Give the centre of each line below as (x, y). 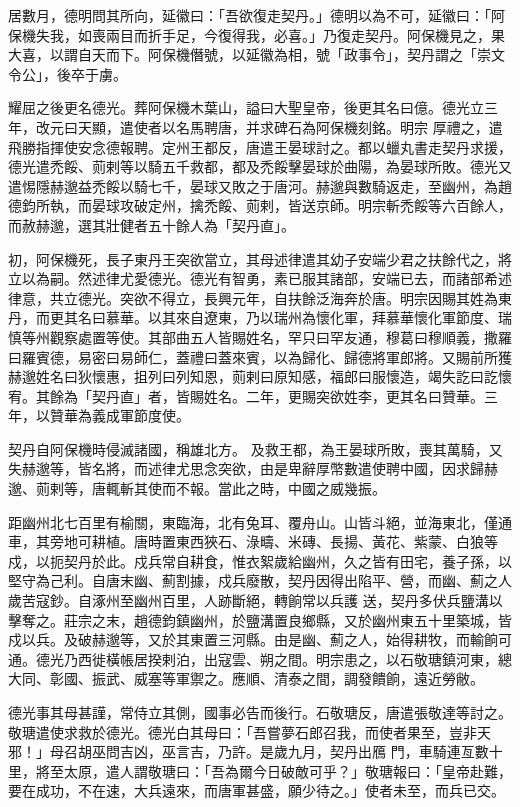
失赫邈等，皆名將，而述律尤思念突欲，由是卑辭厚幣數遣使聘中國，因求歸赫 (253, 468)
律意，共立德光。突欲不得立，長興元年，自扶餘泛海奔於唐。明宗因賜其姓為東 (260, 297)
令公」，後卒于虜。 (67, 73)
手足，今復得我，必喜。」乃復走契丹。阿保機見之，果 (333, 34)
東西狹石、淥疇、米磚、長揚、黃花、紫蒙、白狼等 (336, 541)
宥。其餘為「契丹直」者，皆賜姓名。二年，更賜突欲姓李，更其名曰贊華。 (246, 395)
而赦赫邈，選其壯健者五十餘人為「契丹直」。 (151, 224)
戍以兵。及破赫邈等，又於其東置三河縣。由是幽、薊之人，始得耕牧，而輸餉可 (260, 639)
